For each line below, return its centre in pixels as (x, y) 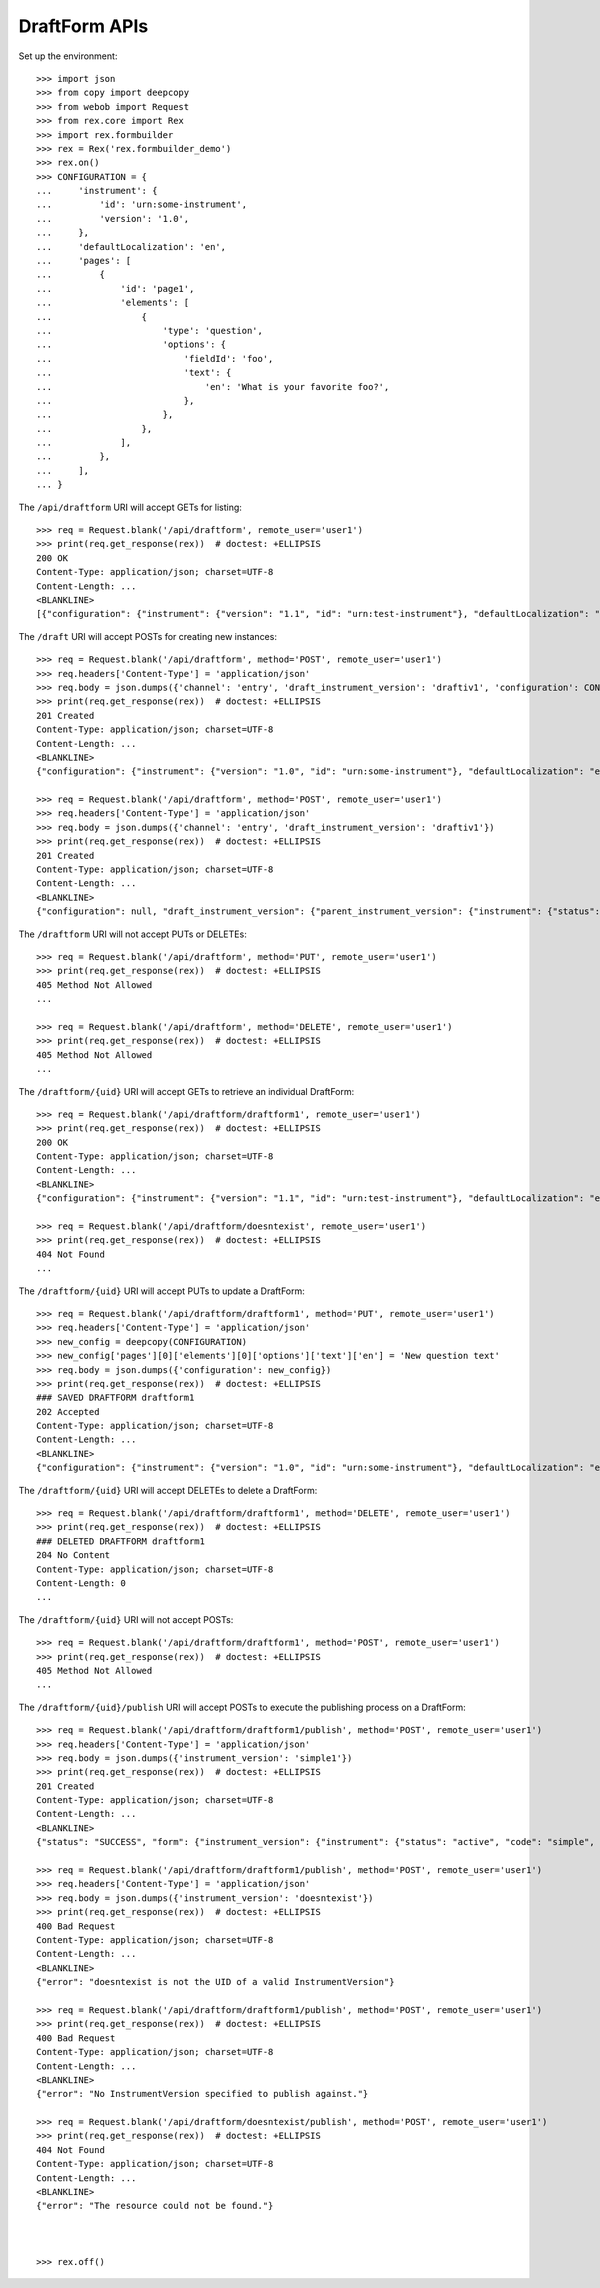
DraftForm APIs (83, 26)
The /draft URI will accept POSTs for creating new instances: (147, 636)
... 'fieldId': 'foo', (155, 358)
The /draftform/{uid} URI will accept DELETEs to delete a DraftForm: (168, 1490)
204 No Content (73, 1555)
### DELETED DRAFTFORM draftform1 (120, 1541)
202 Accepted (68, 1411)
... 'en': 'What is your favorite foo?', (213, 386)
